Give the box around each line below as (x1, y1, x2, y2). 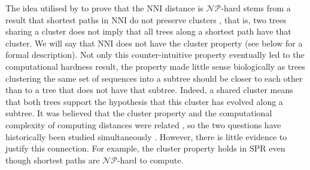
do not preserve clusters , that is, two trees (129, 13, 287, 26)
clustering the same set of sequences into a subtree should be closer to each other (5, 72, 303, 84)
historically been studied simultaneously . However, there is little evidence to (5, 130, 287, 143)
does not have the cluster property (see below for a (116, 36, 303, 49)
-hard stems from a (221, 2, 291, 14)
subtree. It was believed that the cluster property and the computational (5, 107, 272, 119)
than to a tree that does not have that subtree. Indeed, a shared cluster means (5, 84, 293, 96)
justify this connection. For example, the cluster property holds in (5, 142, 247, 154)
